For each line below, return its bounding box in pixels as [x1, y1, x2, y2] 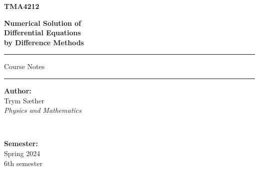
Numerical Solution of [4, 17, 81, 28]
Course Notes [4, 61, 45, 72]
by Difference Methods [4, 37, 84, 47]
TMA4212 [4, 1, 39, 11]
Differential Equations [4, 27, 81, 38]
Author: [4, 85, 32, 95]
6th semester [4, 158, 43, 168]
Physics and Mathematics [4, 105, 82, 115]
